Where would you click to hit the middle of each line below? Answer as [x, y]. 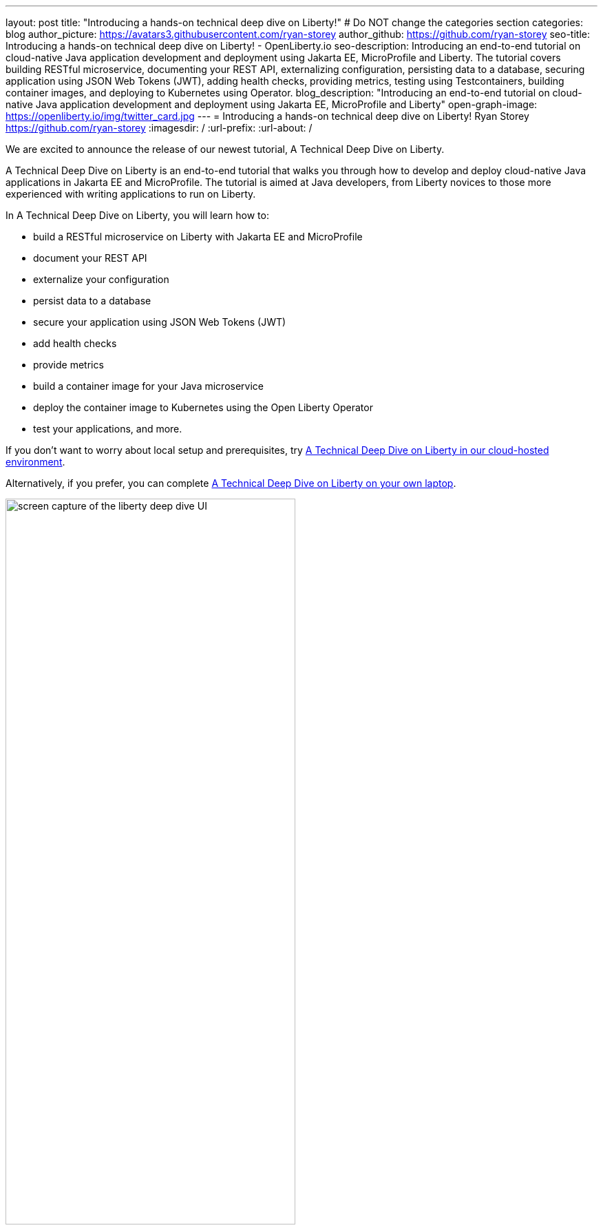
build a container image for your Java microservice [148, 386]
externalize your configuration [101, 279]
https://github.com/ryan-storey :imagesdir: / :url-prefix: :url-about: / [159, 128]
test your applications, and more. [108, 429]
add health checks [75, 343]
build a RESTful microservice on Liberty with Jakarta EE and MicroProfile [198, 237]
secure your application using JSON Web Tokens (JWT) [160, 322]
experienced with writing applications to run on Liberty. [131, 194]
